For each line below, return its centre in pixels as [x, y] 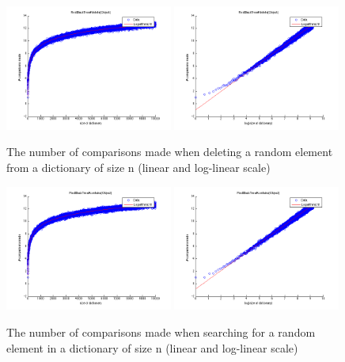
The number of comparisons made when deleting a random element [170, 152]
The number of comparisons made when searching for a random [161, 332]
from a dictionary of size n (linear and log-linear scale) [138, 167]
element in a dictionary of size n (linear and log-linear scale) [152, 347]
